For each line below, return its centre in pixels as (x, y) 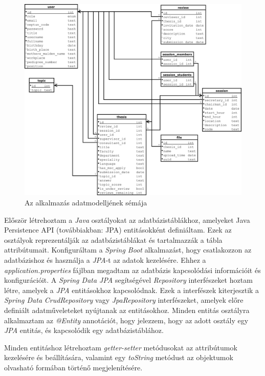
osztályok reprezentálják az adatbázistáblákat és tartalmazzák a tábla (113, 239)
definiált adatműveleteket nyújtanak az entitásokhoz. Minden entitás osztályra (127, 310)
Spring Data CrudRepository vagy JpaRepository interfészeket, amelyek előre (124, 300)
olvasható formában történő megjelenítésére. (73, 367)
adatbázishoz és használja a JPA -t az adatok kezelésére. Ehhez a (105, 260)
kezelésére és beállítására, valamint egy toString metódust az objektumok (119, 357)
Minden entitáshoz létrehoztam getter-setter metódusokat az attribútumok (121, 347)
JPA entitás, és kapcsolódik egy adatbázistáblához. (84, 330)
